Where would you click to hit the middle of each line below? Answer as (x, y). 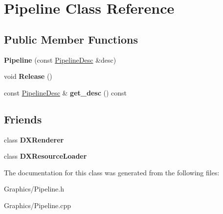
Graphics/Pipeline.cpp (37, 205)
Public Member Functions (71, 39)
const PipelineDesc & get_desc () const (65, 92)
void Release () (28, 76)
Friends (23, 119)
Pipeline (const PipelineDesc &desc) (60, 59)
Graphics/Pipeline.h (34, 189)
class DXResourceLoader (45, 156)
